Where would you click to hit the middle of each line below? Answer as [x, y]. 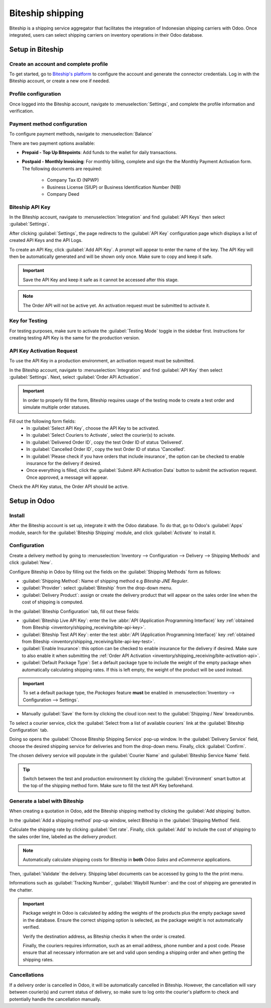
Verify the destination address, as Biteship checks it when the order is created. [104, 936]
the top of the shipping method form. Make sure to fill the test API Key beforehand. [108, 786]
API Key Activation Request [43, 350]
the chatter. [21, 890]
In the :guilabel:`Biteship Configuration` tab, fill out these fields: [75, 611]
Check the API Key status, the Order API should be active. [69, 486]
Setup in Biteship [36, 49]
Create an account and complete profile [59, 64]
